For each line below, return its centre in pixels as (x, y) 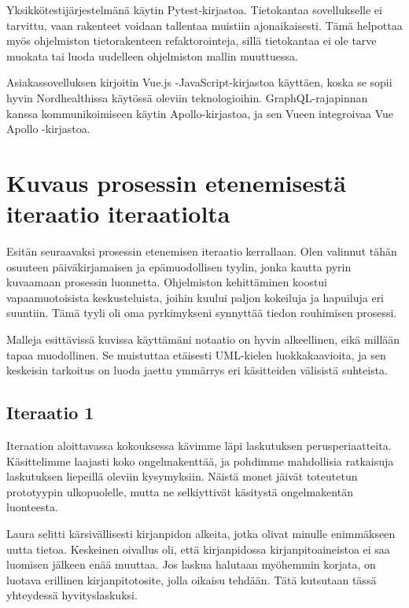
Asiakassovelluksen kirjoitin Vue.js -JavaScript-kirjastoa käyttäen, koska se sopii (199, 82)
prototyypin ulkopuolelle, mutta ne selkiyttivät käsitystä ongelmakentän (180, 491)
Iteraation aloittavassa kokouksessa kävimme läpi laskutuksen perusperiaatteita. (199, 446)
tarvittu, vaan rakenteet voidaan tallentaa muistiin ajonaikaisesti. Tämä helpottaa (204, 25)
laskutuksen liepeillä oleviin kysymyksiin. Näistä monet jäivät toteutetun (182, 476)
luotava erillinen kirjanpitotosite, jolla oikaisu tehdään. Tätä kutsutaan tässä (192, 579)
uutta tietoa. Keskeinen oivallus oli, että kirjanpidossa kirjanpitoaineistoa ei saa (198, 549)
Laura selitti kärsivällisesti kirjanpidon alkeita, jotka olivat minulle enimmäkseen (201, 533)
